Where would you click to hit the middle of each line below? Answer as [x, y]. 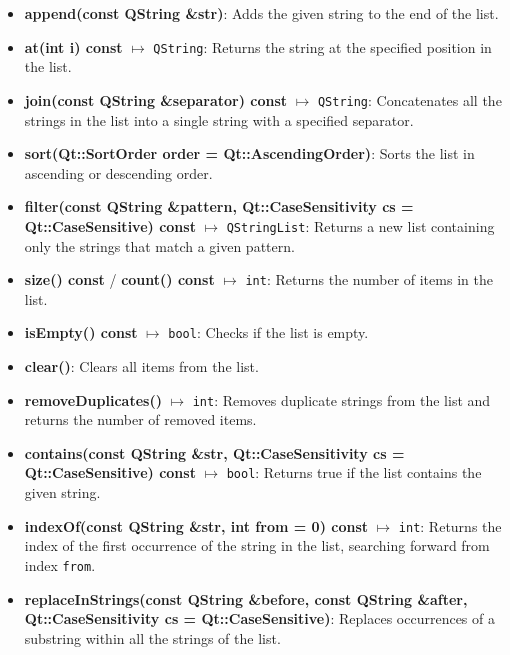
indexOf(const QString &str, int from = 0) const [196, 525]
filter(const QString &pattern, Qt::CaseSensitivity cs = [219, 206]
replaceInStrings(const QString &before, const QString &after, [246, 598]
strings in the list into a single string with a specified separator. [219, 119]
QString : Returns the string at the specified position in [322, 46]
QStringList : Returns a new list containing [360, 225]
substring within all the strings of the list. [152, 637]
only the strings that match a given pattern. [159, 245]
